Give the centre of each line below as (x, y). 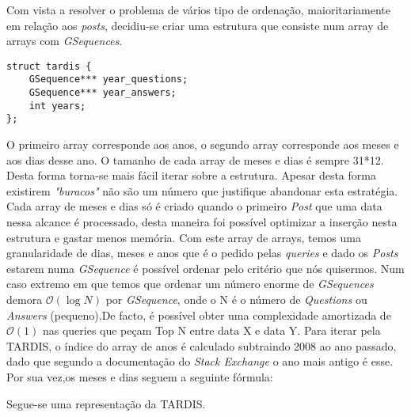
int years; (57, 106)
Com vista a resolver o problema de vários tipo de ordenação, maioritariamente (199, 9)
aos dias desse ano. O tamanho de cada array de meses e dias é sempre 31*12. (195, 159)
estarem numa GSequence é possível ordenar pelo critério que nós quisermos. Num (205, 268)
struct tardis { (49, 66)
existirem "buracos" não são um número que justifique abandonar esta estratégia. (202, 190)
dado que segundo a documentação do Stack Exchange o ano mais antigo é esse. (200, 361)
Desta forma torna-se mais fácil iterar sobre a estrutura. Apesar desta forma (191, 175)
